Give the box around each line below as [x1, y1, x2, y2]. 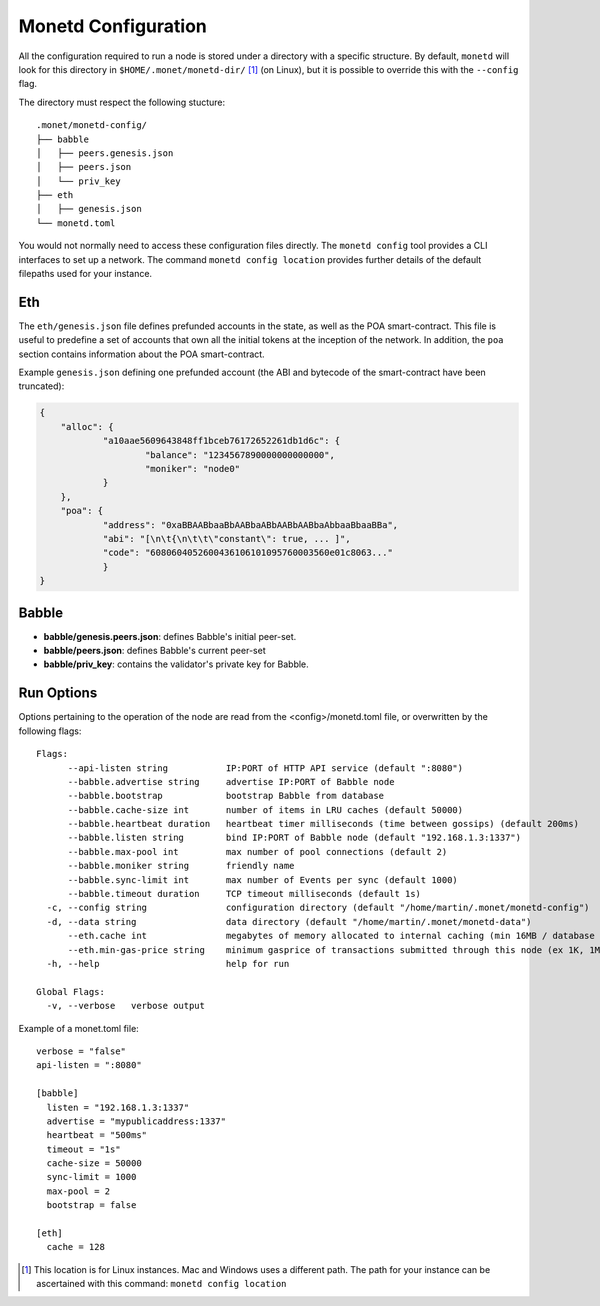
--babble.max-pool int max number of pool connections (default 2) [67, 846, 448, 857]
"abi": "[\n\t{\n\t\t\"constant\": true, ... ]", [102, 533, 351, 544]
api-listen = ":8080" [36, 1060, 142, 1071]
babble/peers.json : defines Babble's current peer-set [43, 645, 266, 657]
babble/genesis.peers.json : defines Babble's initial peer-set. [43, 630, 297, 642]
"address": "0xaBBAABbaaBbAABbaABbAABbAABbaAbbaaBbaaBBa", [102, 519, 399, 530]
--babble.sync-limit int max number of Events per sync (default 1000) [67, 874, 459, 885]
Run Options [18, 685, 98, 702]
